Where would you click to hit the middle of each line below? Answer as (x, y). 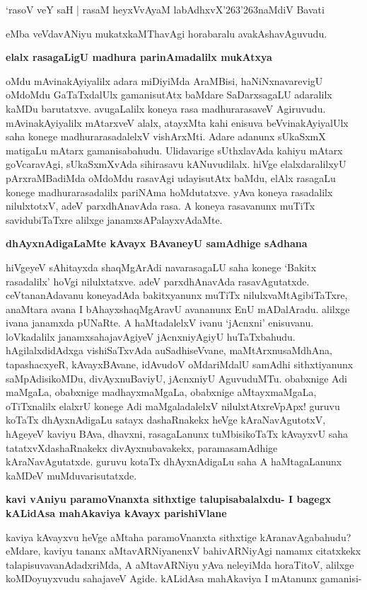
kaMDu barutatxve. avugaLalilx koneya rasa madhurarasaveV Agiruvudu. (166, 108)
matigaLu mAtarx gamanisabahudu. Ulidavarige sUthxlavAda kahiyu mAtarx (174, 150)
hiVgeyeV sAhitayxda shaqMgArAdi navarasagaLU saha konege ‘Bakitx (161, 267)
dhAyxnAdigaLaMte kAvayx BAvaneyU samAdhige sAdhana (157, 243)
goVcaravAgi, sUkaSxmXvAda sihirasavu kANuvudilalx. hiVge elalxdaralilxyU (176, 164)
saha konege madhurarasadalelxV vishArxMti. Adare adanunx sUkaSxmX (166, 136)
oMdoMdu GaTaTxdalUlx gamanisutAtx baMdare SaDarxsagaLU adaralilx (169, 95)
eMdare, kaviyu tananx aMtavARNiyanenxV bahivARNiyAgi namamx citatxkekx (183, 551)
